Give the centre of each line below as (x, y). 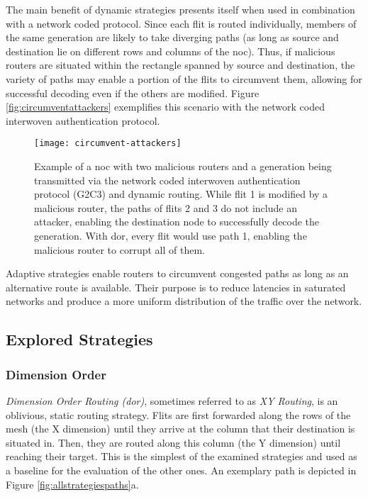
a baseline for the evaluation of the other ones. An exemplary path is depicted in (181, 470)
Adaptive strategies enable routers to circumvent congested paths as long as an (177, 273)
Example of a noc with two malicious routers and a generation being (183, 166)
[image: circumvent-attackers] (108, 144)
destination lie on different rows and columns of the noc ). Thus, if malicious (171, 51)
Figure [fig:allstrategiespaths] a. (72, 484)
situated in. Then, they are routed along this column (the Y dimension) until (173, 442)
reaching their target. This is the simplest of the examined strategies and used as (182, 456)
